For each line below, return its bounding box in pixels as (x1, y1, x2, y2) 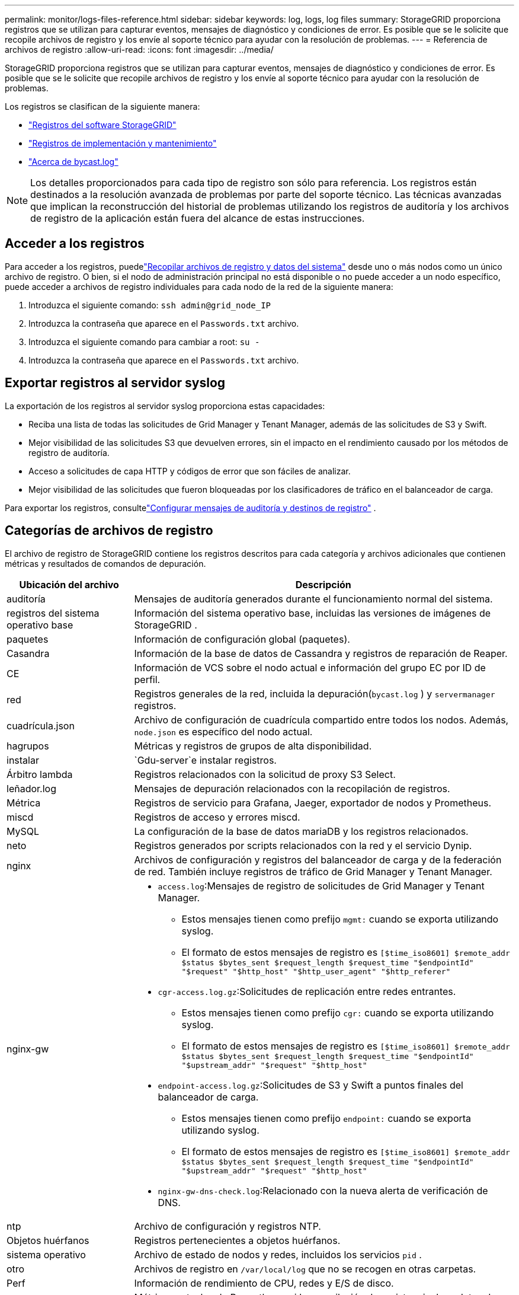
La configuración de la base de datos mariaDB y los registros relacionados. (134, 825, 469, 837)
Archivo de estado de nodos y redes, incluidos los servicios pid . (134, 1248, 422, 1261)
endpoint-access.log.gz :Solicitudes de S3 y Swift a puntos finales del (158, 1079, 463, 1091)
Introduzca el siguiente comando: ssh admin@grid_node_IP (28, 299, 271, 310)
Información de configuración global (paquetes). (134, 633, 350, 645)
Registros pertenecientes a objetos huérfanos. (134, 1234, 341, 1246)
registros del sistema (7, 607, 100, 619)
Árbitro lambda (7, 768, 73, 780)
